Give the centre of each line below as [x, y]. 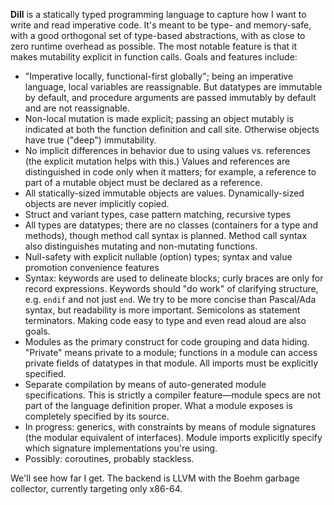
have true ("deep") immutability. [90, 140]
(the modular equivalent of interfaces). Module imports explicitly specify [173, 437]
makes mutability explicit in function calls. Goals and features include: [154, 57]
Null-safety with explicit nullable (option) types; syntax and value [158, 257]
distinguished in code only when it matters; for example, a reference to [170, 172]
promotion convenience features [92, 267]
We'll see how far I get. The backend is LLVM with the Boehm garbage [155, 478]
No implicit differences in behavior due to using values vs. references [167, 150]
